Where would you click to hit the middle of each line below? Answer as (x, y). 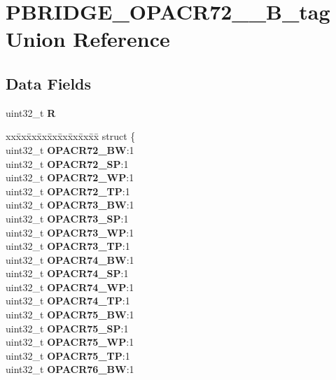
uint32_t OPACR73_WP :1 (70, 232)
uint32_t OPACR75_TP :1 (68, 355)
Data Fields (49, 83)
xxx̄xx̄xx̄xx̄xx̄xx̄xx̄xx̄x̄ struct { (71, 136)
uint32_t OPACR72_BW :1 (70, 149)
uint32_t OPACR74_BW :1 (70, 259)
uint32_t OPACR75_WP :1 (70, 342)
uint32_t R (31, 112)
